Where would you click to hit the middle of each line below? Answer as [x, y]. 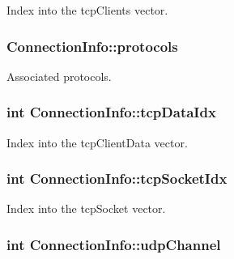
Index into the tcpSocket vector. [86, 208]
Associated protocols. [59, 76]
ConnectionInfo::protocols [92, 46]
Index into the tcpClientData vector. [97, 142]
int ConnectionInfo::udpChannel [114, 244]
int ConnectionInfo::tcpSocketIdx [117, 178]
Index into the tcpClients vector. [87, 10]
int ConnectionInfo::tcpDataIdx [111, 112]
